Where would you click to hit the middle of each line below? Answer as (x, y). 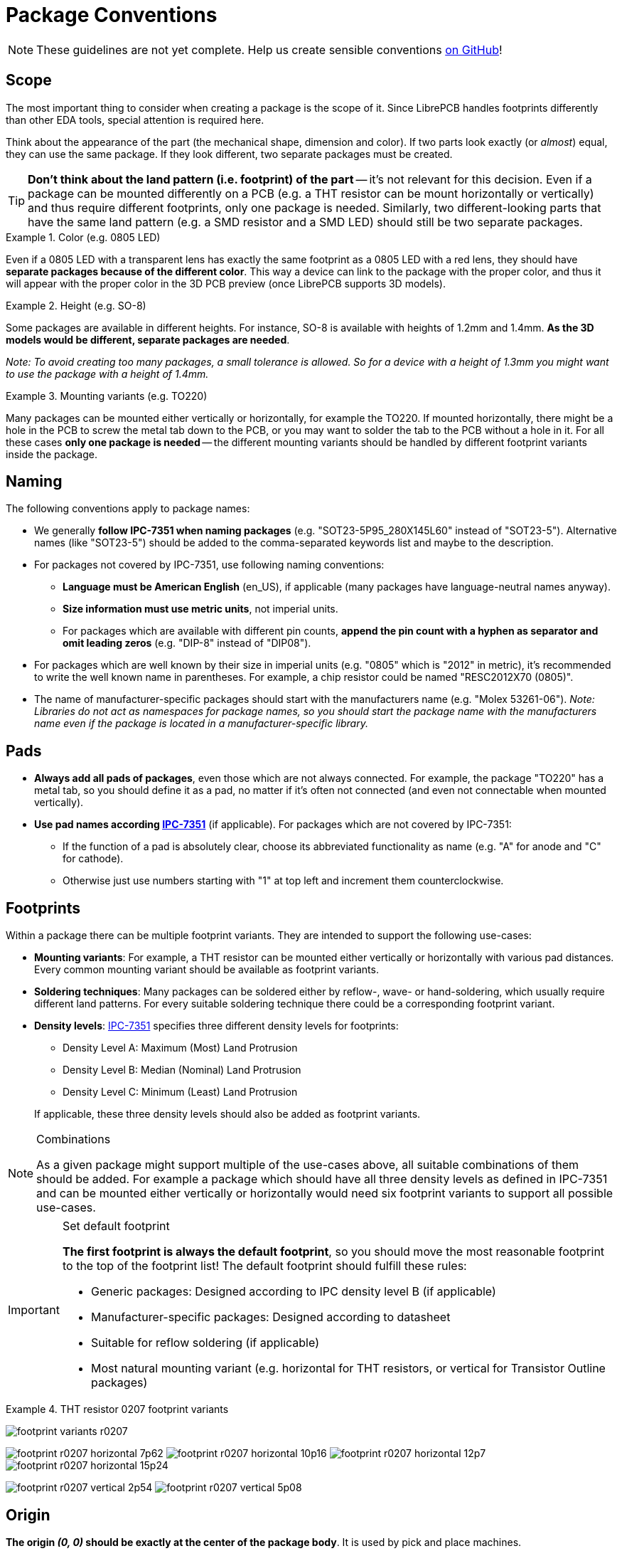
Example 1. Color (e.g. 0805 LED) (83, 237)
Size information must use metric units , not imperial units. (200, 609)
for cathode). (93, 859)
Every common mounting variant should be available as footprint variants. (207, 970)
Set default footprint (116, 1226)
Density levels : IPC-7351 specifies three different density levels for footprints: (216, 1026)
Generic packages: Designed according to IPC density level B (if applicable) (293, 1292)
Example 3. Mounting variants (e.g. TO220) (107, 396)
